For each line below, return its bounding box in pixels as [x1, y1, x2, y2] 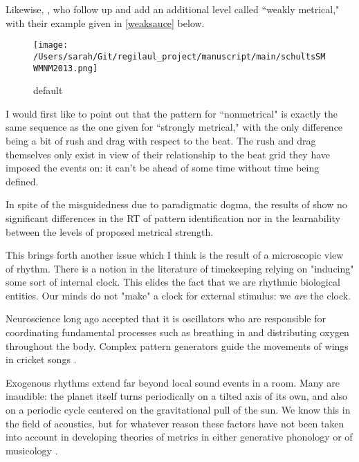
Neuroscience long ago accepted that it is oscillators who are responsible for [6, 311, 326, 326]
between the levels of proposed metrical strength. [6, 224, 214, 239]
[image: [33, 40, 68, 50]
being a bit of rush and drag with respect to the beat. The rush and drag [6, 133, 316, 147]
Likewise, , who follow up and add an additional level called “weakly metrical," [6, 2, 340, 16]
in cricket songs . [6, 352, 77, 367]
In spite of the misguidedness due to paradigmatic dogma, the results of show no [6, 197, 347, 212]
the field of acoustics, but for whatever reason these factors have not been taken [6, 416, 344, 430]
